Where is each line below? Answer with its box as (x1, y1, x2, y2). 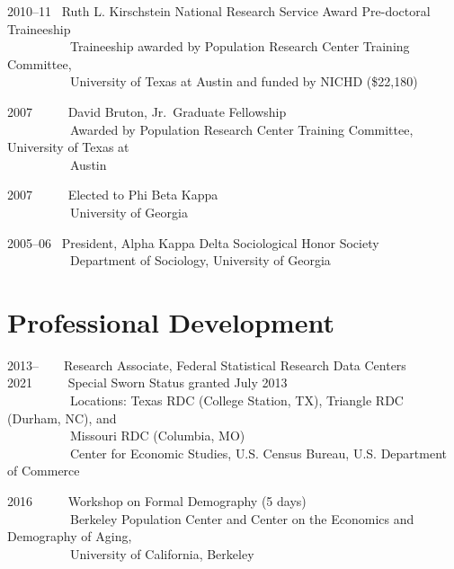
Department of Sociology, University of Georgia (69, 251, 331, 270)
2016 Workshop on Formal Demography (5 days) (7, 492, 307, 510)
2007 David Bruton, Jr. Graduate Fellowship (7, 102, 287, 120)
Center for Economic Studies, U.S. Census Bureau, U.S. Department (69, 443, 448, 462)
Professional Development (7, 303, 334, 340)
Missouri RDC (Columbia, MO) (69, 426, 245, 445)
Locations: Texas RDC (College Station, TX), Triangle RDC (69, 391, 404, 410)
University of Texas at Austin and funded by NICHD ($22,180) (69, 72, 418, 91)
